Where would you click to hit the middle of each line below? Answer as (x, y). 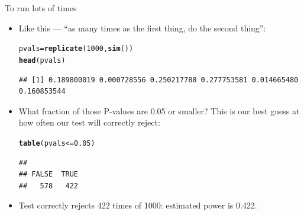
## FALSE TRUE (48, 174)
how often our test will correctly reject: (89, 122)
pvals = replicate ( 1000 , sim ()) (76, 49)
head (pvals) (42, 60)
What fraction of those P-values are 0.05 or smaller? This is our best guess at (159, 110)
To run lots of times (41, 8)
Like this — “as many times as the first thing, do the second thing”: (142, 28)
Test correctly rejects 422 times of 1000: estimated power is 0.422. (138, 205)
